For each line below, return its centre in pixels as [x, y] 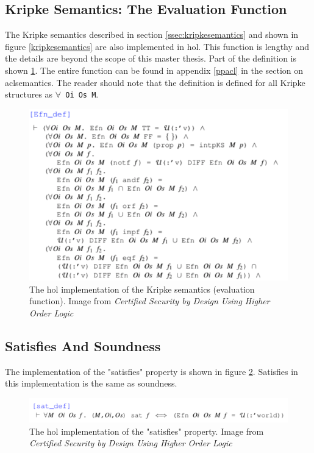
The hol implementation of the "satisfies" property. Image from [147, 431]
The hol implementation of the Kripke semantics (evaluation [142, 289]
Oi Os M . [82, 94]
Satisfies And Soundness [83, 345]
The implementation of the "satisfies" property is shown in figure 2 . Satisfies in [152, 371]
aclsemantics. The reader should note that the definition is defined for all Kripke [155, 82]
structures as [29, 94]
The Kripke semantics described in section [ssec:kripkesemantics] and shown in [152, 34]
